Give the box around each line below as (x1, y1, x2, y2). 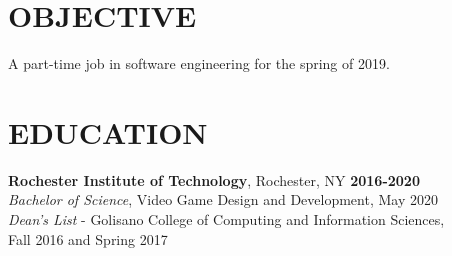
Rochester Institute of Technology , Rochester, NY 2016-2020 (8, 169, 420, 190)
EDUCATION (8, 111, 208, 152)
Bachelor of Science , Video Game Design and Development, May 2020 (8, 189, 438, 210)
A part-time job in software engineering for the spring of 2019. (8, 53, 390, 74)
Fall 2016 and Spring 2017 (8, 228, 168, 249)
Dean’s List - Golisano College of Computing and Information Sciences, (8, 209, 445, 230)
